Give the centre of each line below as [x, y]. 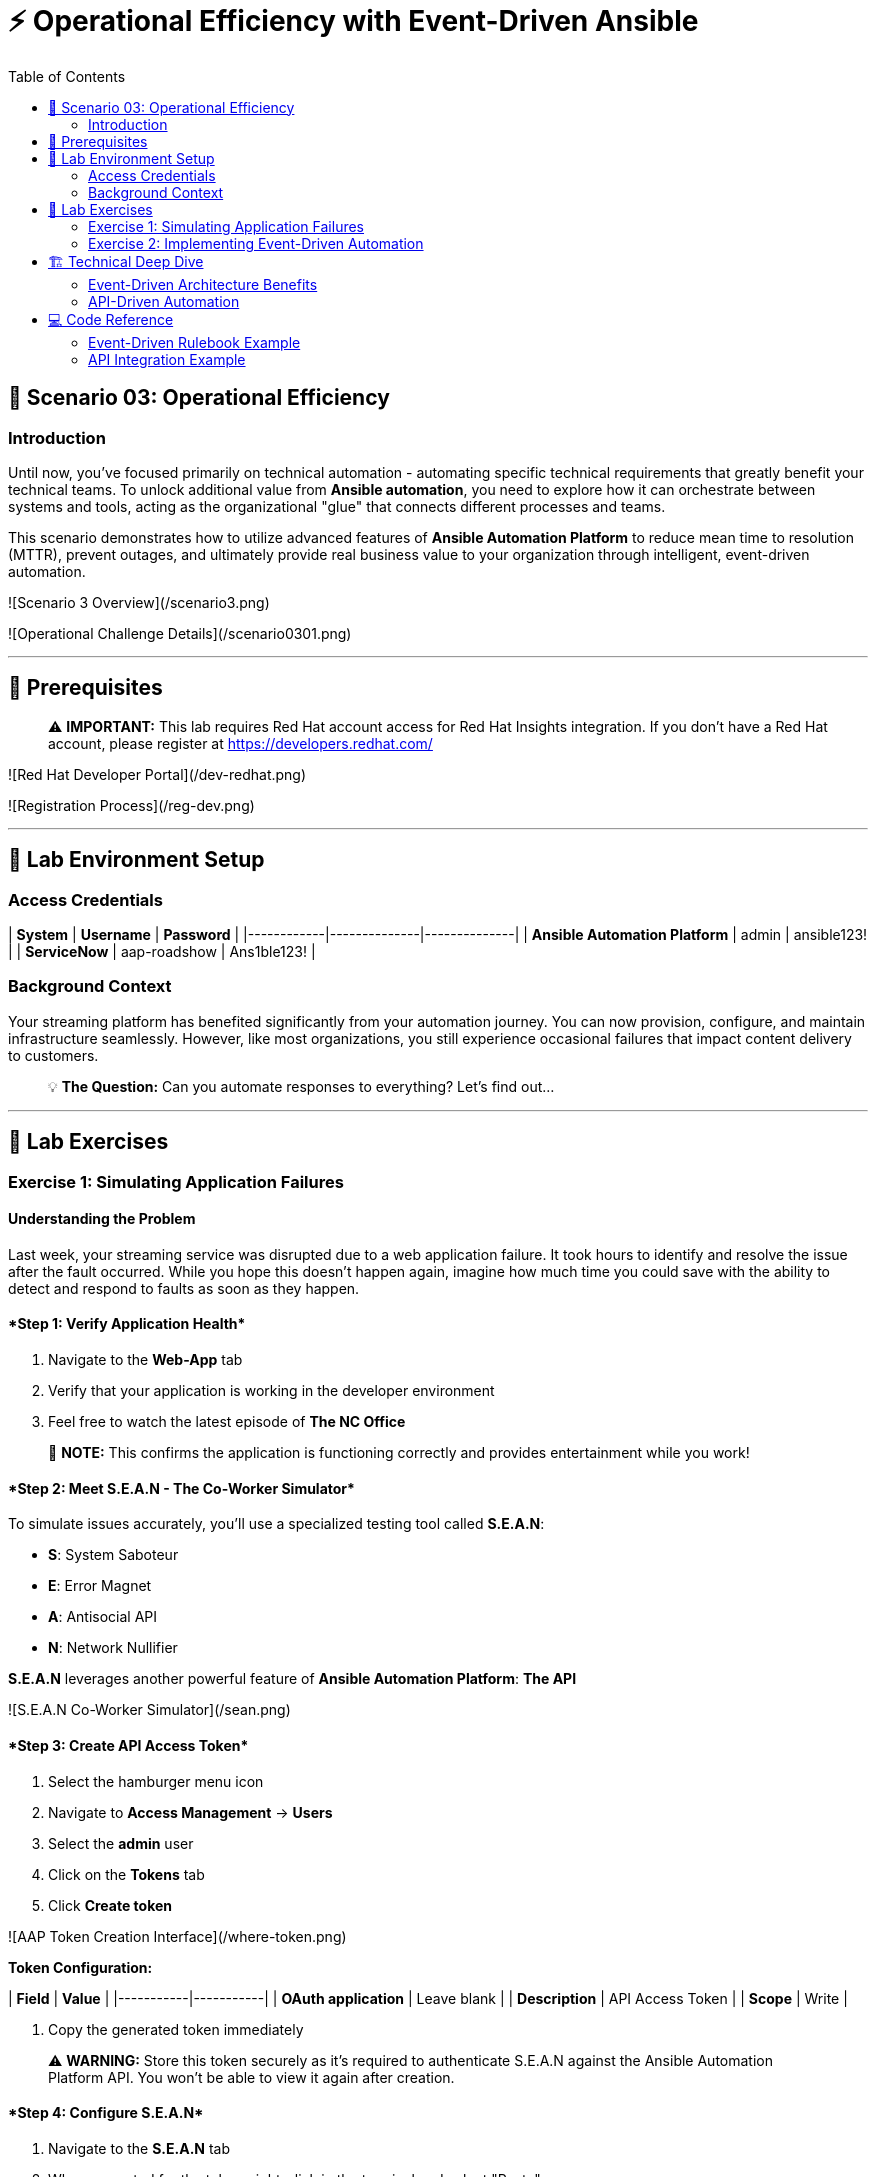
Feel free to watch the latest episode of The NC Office [227, 1422]
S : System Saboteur [113, 1555]
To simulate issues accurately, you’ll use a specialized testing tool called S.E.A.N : [276, 1524]
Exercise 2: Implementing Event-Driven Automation [256, 243]
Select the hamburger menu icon [156, 1781]
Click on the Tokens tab [126, 1874]
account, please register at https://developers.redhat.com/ [240, 743]
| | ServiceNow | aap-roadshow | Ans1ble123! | [162, 952]
